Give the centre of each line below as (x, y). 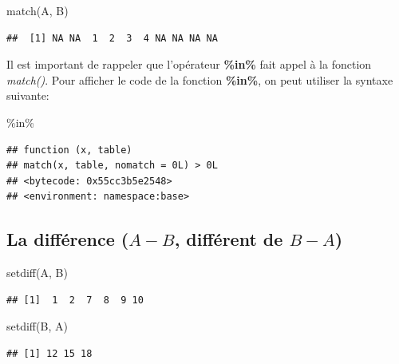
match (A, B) (38, 10)
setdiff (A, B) (37, 273)
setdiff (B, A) (37, 326)
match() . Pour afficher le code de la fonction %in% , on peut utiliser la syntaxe (200, 79)
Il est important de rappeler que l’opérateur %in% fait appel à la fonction (189, 64)
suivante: (28, 95)
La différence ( (68, 239)
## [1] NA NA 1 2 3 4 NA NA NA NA (112, 38)
